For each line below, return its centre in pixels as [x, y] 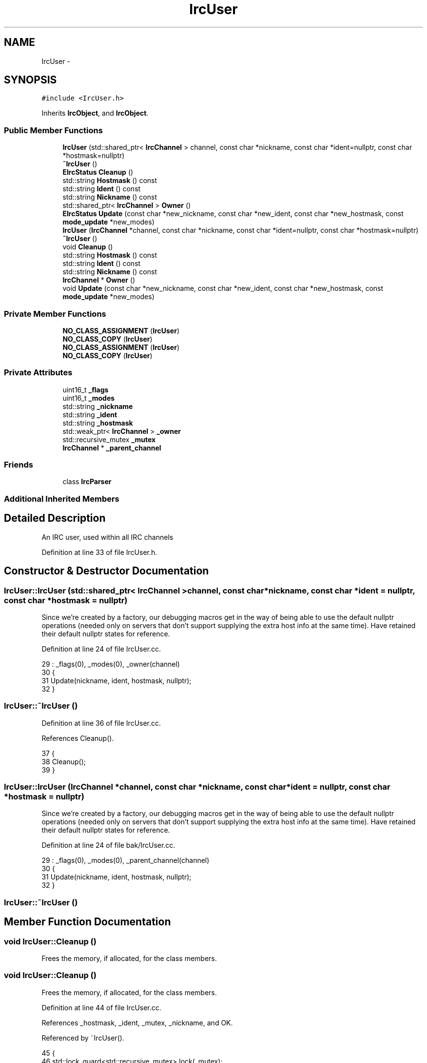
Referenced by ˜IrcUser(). [83, 1038]
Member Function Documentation [87, 922]
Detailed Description [55, 518]
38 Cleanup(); [64, 761]
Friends [19, 465]
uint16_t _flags [86, 389]
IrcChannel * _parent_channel [112, 448]
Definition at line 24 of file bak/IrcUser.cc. [108, 845]
